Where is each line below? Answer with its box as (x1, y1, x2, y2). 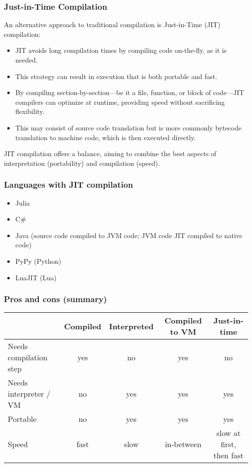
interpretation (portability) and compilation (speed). (4, 158, 160, 168)
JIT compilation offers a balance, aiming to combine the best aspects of (4, 148, 217, 159)
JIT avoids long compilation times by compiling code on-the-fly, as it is (15, 45, 227, 55)
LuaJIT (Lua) (15, 272, 57, 282)
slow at (216, 427, 241, 439)
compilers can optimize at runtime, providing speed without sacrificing (15, 97, 225, 107)
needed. (15, 55, 38, 64)
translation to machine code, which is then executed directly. (15, 132, 196, 142)
